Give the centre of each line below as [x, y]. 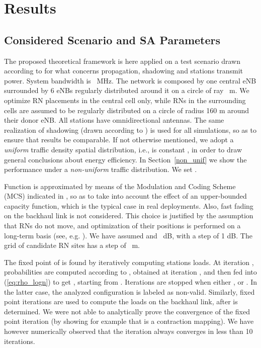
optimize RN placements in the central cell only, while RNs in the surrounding [125, 100]
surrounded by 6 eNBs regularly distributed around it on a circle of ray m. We [127, 90]
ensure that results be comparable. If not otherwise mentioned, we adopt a [119, 140]
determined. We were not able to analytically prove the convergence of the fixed [127, 311]
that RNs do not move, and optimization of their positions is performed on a [122, 226]
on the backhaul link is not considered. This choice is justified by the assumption [129, 215]
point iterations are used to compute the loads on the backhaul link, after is [121, 301]
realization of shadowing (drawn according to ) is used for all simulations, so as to [130, 129]
